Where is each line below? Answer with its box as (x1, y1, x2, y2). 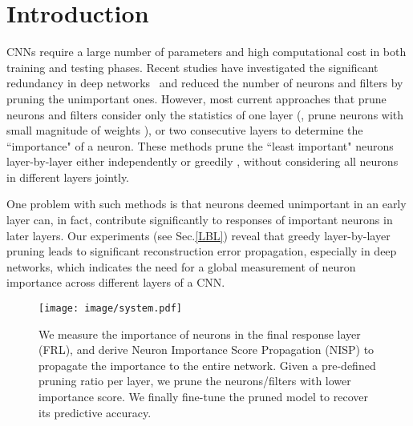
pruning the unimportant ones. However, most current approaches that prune (6, 90, 387, 106)
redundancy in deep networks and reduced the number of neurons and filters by (6, 74, 403, 91)
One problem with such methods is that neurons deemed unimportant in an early (6, 195, 407, 212)
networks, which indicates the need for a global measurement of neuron (6, 258, 356, 275)
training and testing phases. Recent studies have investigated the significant (6, 58, 379, 75)
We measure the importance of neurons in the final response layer (38, 325, 361, 342)
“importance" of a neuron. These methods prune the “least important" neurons (6, 137, 394, 154)
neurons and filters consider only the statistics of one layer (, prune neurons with (6, 106, 404, 123)
